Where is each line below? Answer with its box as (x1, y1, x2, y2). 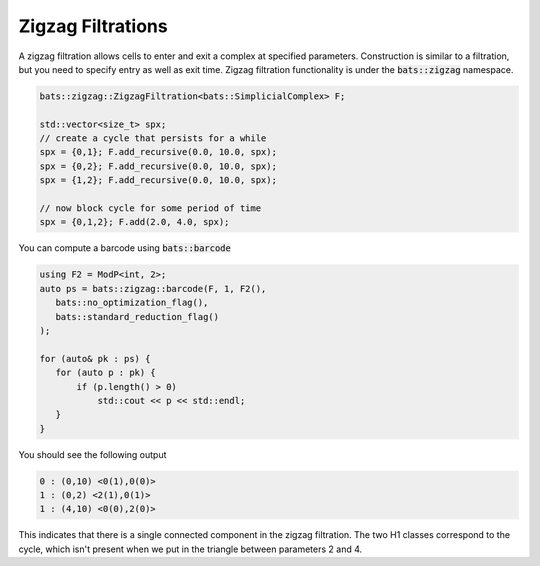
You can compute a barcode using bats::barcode (18, 242, 232, 254)
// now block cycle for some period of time (39, 203, 262, 214)
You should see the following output (18, 448, 167, 460)
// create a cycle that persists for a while (39, 133, 267, 144)
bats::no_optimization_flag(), (55, 297, 209, 309)
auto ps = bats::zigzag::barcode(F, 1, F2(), (39, 283, 267, 294)
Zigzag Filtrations (18, 15, 169, 37)
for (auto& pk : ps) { (39, 353, 151, 364)
